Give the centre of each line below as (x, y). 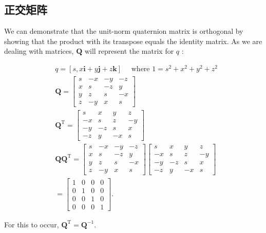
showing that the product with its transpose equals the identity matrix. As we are (133, 41)
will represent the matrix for (129, 51)
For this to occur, (32, 224)
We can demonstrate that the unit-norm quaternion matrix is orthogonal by (124, 31)
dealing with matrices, (39, 51)
